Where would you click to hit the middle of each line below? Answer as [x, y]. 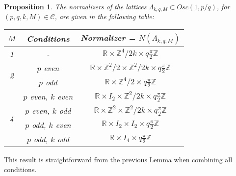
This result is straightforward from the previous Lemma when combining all [118, 160]
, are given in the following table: [104, 16]
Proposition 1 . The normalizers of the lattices [75, 6]
